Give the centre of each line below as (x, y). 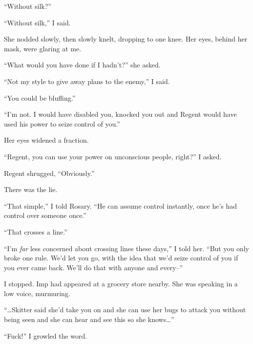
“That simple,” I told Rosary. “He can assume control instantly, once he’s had (121, 205)
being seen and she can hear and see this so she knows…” (89, 319)
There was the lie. (31, 189)
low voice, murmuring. (37, 293)
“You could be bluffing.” (40, 97)
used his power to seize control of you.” (62, 123)
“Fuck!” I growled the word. (46, 335)
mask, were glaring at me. (43, 48)
